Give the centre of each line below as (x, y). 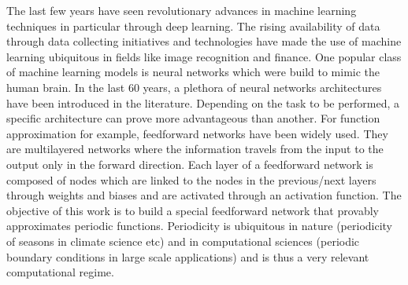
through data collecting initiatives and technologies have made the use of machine (204, 41)
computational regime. (60, 272)
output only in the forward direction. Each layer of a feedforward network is (190, 164)
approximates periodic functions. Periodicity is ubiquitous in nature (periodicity (200, 226)
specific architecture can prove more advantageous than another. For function (193, 118)
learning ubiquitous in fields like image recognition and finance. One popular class (204, 56)
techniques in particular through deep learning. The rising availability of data (193, 26)
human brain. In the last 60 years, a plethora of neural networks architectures (194, 87)
